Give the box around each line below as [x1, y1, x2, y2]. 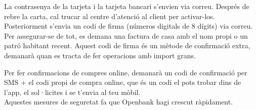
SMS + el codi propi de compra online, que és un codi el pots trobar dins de [4, 77, 241, 87]
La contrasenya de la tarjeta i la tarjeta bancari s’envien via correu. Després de [4, 1, 249, 11]
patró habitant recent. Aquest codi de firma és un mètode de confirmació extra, [4, 40, 250, 51]
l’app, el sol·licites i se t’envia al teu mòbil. [4, 86, 141, 97]
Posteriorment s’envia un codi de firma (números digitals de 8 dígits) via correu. [4, 21, 253, 31]
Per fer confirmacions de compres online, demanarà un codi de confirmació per [4, 67, 247, 77]
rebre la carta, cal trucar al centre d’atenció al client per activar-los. [4, 11, 215, 21]
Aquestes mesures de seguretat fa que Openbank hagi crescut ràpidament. [4, 96, 233, 107]
